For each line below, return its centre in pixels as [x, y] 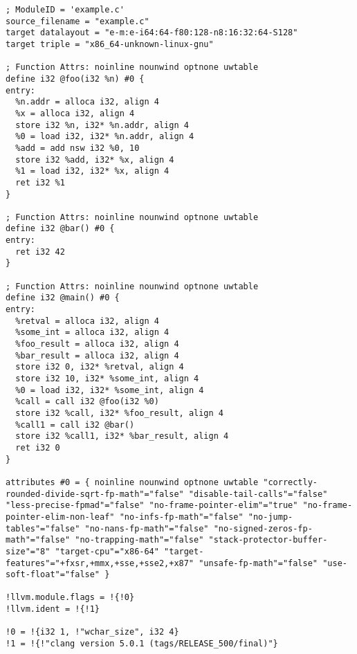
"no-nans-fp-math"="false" [147, 528]
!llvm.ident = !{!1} [53, 609]
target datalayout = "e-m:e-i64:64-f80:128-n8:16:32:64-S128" [152, 33]
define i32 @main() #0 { [63, 298]
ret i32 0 [38, 447]
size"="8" [28, 551]
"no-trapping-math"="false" [139, 540]
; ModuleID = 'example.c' [65, 10]
